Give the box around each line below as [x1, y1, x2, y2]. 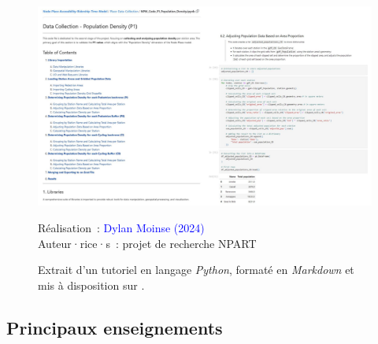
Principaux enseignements [6, 315, 223, 339]
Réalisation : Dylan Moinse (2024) [38, 220, 205, 235]
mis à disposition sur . [38, 276, 145, 293]
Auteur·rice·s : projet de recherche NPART [38, 235, 257, 251]
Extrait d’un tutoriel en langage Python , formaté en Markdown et [38, 261, 354, 278]
